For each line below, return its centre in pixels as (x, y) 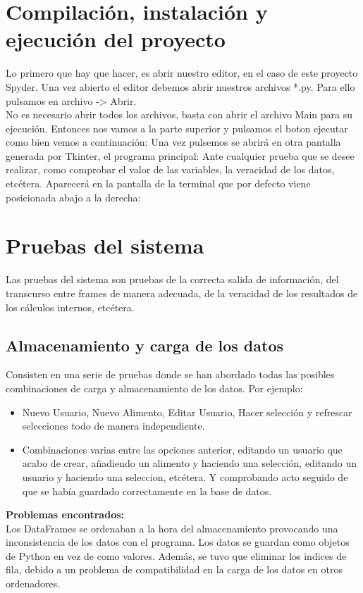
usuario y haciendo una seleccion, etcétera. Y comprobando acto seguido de (185, 476)
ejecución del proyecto (116, 39)
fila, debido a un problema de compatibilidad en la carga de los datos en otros (174, 569)
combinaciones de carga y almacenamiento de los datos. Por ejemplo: (154, 388)
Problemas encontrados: (65, 514)
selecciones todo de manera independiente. (113, 426)
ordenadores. (33, 583)
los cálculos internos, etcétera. (70, 307)
